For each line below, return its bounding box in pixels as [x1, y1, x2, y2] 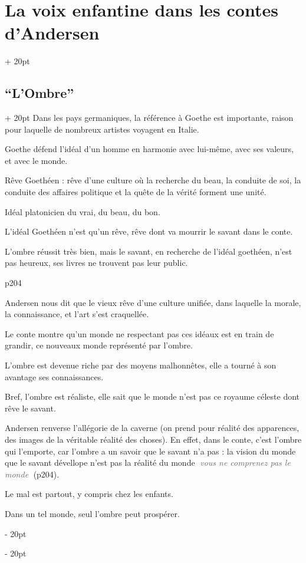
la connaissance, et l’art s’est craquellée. [5, 308, 149, 320]
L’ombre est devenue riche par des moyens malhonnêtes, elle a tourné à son [5, 359, 277, 371]
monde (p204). [5, 467, 60, 480]
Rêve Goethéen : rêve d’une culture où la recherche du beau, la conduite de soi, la [5, 174, 301, 186]
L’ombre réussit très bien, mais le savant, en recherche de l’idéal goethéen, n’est [5, 245, 292, 257]
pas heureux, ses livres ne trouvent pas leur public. [5, 256, 188, 269]
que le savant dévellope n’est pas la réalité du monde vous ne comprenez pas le [5, 456, 291, 469]
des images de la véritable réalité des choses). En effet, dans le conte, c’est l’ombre [5, 433, 302, 445]
